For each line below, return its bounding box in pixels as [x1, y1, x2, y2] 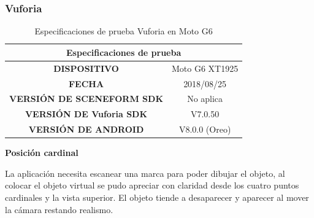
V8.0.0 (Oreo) [178, 123, 231, 136]
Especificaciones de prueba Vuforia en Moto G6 [34, 25, 213, 37]
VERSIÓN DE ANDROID [28, 123, 144, 136]
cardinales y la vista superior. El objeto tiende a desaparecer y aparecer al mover [5, 190, 309, 203]
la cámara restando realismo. [5, 203, 113, 216]
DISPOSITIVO [53, 61, 119, 74]
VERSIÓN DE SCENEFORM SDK [9, 92, 164, 105]
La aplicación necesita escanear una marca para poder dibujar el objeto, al [5, 166, 285, 179]
